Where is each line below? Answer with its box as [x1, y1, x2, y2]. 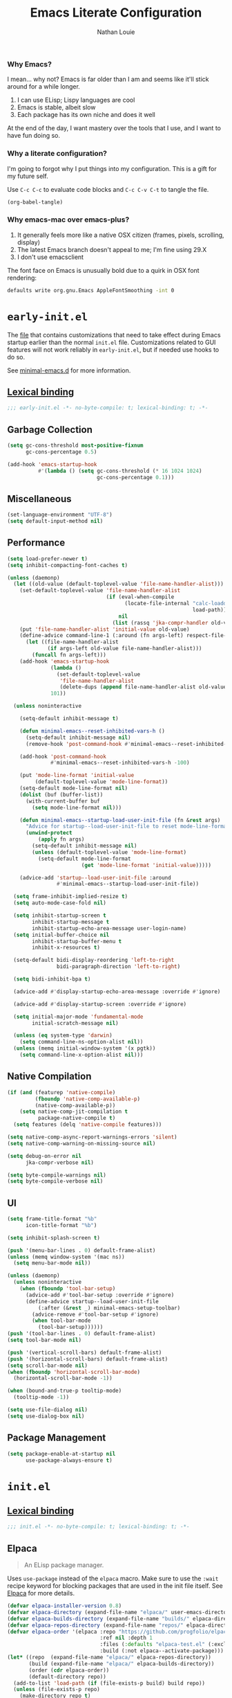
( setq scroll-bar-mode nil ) [7, 1362, 88, 1369]
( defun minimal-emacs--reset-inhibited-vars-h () [19, 727, 166, 735]
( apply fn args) [37, 836, 85, 843]
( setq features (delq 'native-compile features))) [13, 1121, 162, 1128]
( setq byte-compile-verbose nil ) [7, 1178, 104, 1185]
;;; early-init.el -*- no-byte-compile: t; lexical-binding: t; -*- [7, 404, 209, 411]
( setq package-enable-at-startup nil [7, 1450, 116, 1457]
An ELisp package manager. [23, 1561, 104, 1569]
